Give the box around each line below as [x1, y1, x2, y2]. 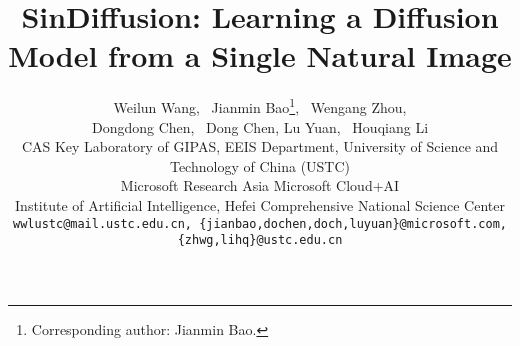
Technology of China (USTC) [169, 155, 351, 176]
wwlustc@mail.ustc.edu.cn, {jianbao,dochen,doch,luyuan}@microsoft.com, [13, 216, 507, 231]
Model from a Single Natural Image [8, 35, 512, 76]
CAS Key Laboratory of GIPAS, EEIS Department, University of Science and [21, 136, 499, 157]
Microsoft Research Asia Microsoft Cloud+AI [120, 175, 400, 196]
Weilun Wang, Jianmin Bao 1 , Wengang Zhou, [113, 94, 407, 117]
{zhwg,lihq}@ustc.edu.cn [177, 233, 343, 248]
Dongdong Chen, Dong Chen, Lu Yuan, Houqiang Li [91, 116, 429, 137]
